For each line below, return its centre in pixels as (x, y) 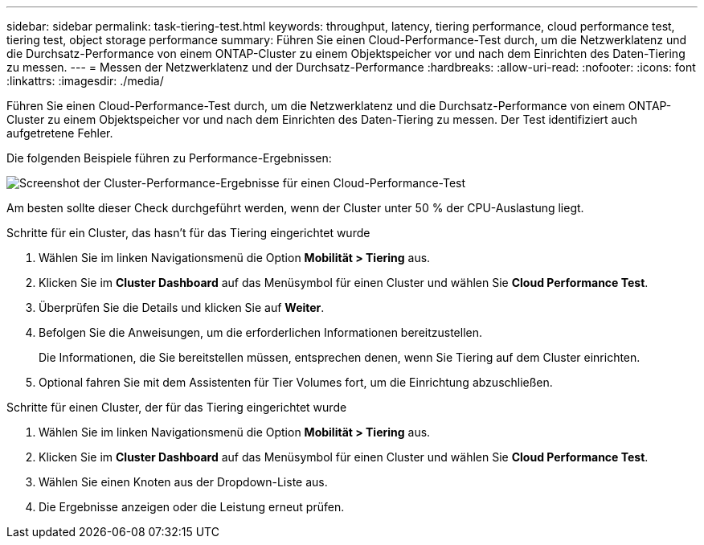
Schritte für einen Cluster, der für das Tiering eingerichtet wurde (177, 407)
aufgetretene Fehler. (60, 133)
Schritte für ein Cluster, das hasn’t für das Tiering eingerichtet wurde (188, 233)
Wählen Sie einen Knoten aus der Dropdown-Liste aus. (183, 482)
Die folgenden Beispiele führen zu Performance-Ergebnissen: (169, 158)
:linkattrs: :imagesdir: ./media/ (85, 81)
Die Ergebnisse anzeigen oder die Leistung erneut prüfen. (192, 507)
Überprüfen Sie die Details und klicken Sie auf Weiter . (182, 307)
